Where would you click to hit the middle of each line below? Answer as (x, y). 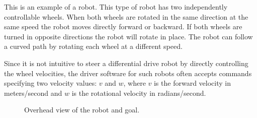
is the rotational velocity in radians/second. (139, 93)
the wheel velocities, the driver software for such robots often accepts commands (128, 73)
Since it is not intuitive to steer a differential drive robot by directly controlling (126, 63)
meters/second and (33, 93)
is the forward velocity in (192, 83)
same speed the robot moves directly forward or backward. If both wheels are (123, 26)
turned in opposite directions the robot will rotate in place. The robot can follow (128, 36)
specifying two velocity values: (51, 83)
